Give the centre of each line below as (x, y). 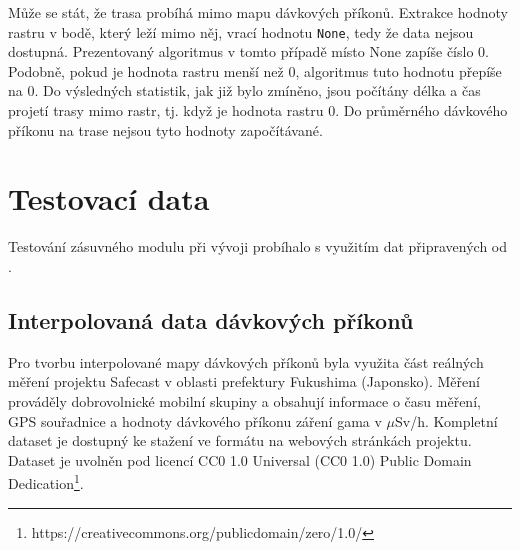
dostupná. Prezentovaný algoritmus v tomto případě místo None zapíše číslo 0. (248, 51)
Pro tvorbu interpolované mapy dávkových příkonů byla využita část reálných (246, 361)
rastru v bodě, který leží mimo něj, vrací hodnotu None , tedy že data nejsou (241, 31)
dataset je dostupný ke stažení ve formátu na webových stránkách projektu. (240, 440)
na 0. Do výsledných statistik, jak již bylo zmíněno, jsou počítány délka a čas (244, 90)
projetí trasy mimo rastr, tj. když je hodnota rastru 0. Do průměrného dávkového (258, 110)
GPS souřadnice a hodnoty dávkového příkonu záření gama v (195, 420)
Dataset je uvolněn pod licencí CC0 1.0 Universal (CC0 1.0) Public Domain (240, 459)
